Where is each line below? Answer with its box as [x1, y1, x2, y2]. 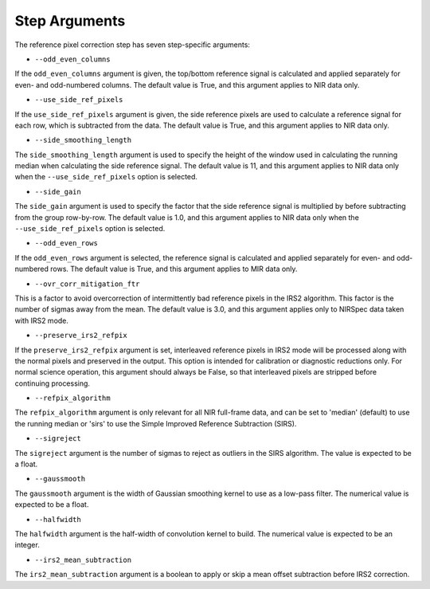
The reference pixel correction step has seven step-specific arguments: [14, 40, 251, 49]
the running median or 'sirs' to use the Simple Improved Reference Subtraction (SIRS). [14, 418, 297, 428]
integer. [14, 540, 40, 550]
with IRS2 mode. [14, 316, 69, 325]
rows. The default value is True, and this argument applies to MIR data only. [50, 264, 298, 274]
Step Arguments [14, 12, 126, 29]
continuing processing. [14, 379, 91, 388]
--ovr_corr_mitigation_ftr [34, 279, 140, 289]
